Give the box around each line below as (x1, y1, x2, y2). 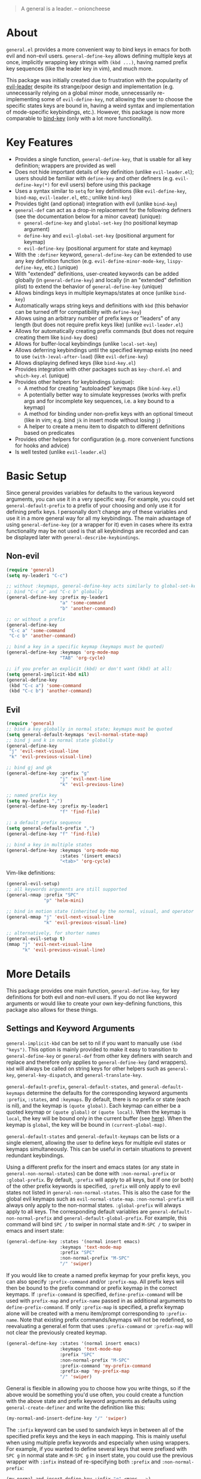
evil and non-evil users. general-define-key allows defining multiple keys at (6, 52, 193, 59)
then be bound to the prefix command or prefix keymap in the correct (6, 1284, 178, 1292)
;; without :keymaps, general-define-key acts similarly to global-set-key (6, 583, 199, 589)
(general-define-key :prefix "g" (6, 770, 90, 776)
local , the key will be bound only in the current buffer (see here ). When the (6, 1114, 191, 1122)
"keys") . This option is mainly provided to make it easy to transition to (6, 1045, 178, 1053)
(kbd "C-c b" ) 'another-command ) (8, 688, 93, 694)
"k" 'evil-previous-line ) (59, 781, 124, 787)
